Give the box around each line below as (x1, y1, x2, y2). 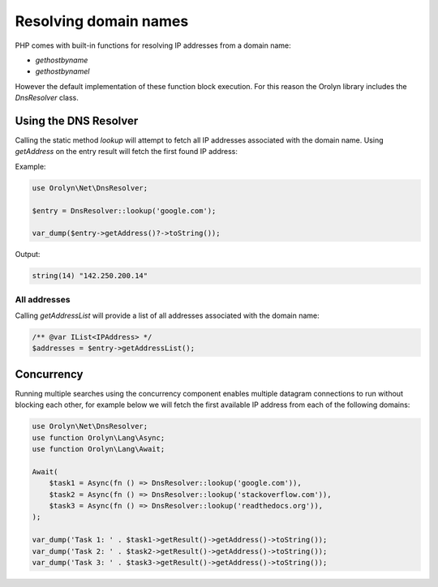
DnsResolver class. (15, 93, 79, 103)
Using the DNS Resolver (15, 114, 139, 127)
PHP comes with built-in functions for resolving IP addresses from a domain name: (15, 41, 291, 50)
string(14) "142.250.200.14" (32, 272, 148, 281)
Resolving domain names (15, 12, 189, 30)
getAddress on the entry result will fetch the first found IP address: (15, 147, 238, 156)
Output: (15, 250, 41, 259)
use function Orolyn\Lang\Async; (32, 433, 165, 442)
